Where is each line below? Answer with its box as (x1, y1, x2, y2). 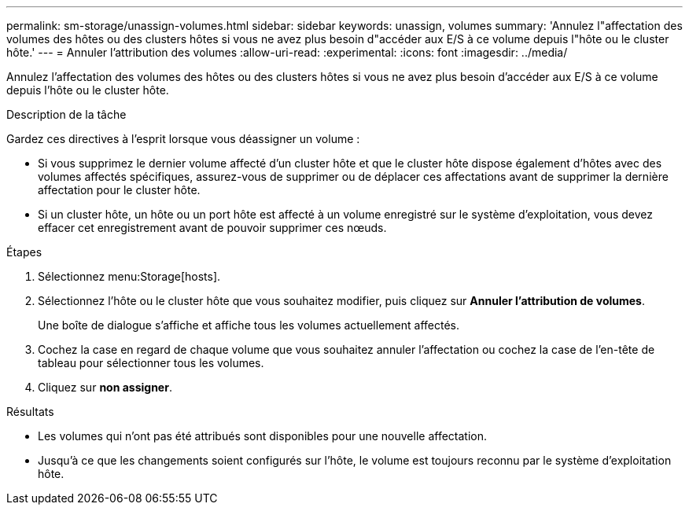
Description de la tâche (6, 108, 127, 121)
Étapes (6, 245, 42, 259)
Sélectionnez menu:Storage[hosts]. (38, 270, 221, 283)
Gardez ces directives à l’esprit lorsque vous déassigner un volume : (6, 132, 360, 145)
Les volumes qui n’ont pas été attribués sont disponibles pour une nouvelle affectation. (38, 429, 488, 443)
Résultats (6, 405, 54, 418)
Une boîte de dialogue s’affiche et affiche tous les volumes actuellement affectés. (38, 318, 459, 332)
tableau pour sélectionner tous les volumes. (38, 356, 264, 369)
